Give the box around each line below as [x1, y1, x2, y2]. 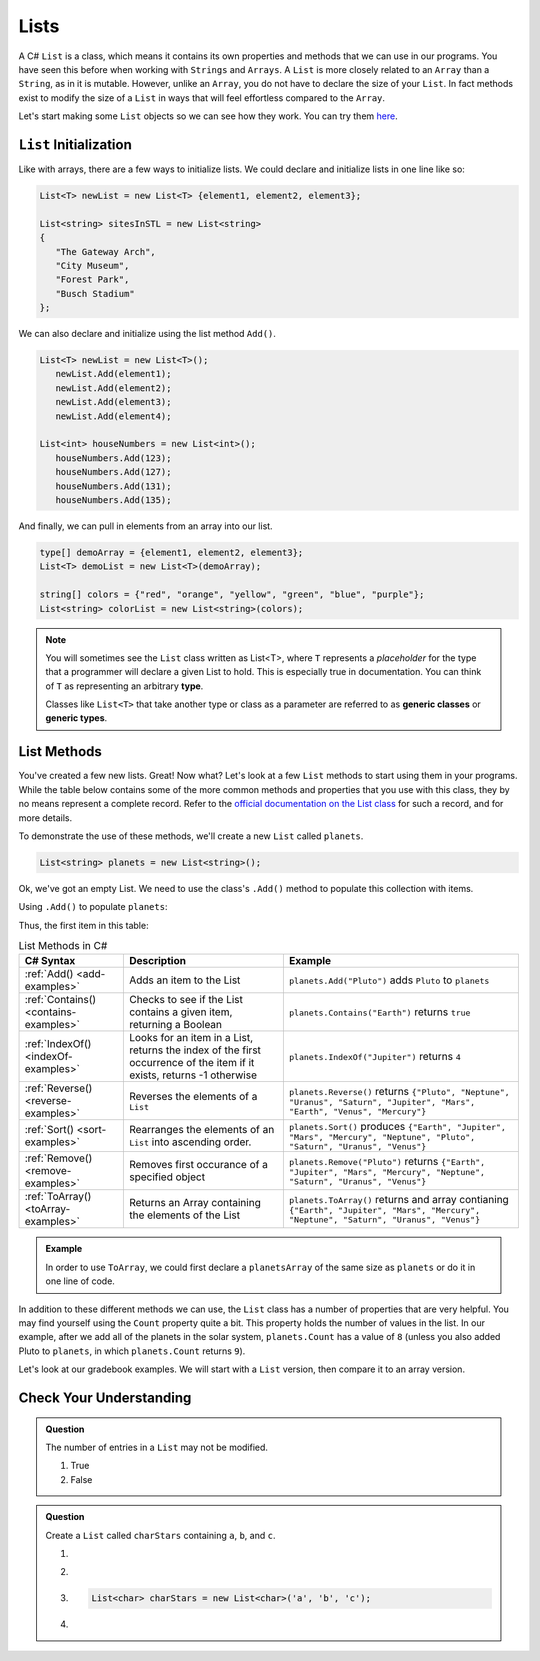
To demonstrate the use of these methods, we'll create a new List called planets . [18, 830, 364, 842]
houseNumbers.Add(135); [55, 495, 172, 505]
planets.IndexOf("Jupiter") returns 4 [288, 1050, 462, 1064]
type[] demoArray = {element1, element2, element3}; [39, 546, 304, 558]
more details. [18, 811, 73, 824]
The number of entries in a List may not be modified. [45, 1441, 269, 1453]
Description [128, 954, 187, 968]
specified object [128, 1170, 205, 1184]
